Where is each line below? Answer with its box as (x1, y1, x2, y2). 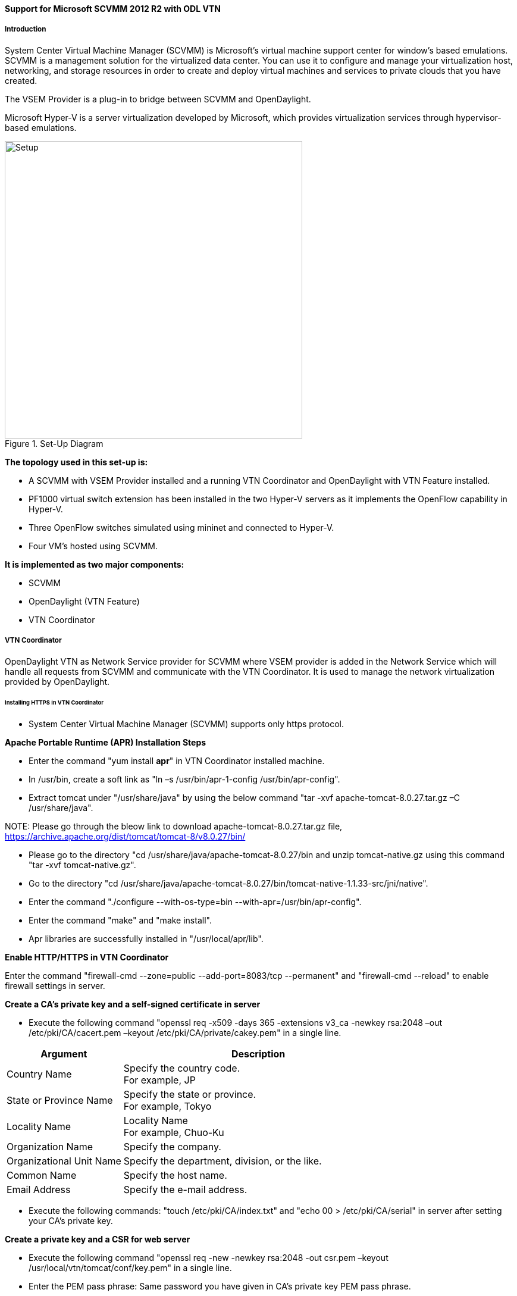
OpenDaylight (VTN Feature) (29, 596, 140, 606)
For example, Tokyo (123, 1100, 212, 1113)
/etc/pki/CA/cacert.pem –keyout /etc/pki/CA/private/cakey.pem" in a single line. (29, 1028, 341, 1038)
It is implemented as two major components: (5, 559, 184, 569)
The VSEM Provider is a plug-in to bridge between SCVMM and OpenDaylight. (5, 93, 311, 104)
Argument (40, 1048, 87, 1060)
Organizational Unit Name (7, 1155, 121, 1167)
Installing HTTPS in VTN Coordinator (5, 699, 104, 706)
